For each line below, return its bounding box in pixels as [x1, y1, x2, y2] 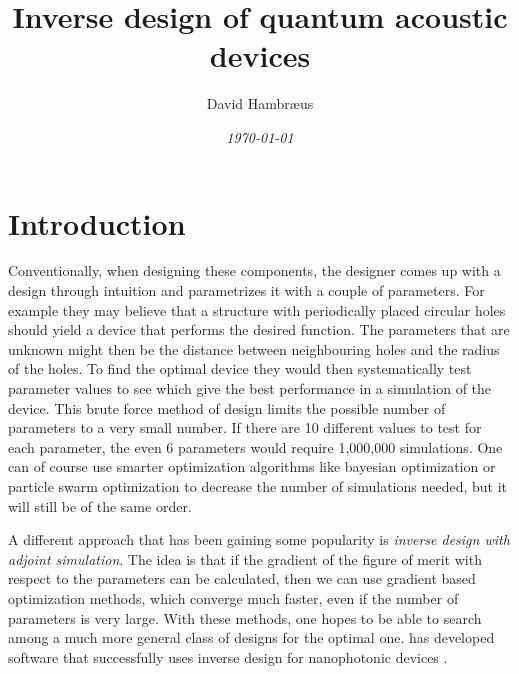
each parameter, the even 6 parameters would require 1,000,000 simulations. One [8, 436, 503, 457]
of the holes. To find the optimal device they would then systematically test [8, 358, 472, 379]
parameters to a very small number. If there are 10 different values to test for [8, 417, 482, 438]
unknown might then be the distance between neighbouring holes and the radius [8, 338, 500, 359]
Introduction [8, 202, 186, 243]
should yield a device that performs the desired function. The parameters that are [8, 319, 510, 340]
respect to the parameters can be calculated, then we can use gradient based [8, 568, 476, 589]
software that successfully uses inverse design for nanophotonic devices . [8, 646, 448, 667]
